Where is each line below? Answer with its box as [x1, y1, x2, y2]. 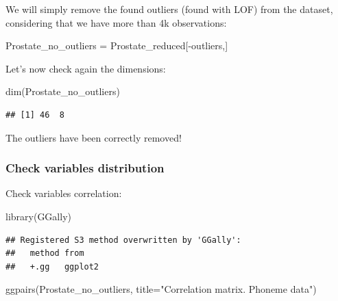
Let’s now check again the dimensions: [5, 61, 166, 75]
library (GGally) [5, 209, 71, 223]
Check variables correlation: [5, 186, 122, 200]
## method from [5, 248, 84, 259]
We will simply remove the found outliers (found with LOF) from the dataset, [5, 2, 333, 16]
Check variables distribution [5, 159, 165, 176]
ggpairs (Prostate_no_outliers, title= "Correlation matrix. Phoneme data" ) [5, 282, 317, 296]
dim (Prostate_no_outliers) [5, 84, 120, 99]
